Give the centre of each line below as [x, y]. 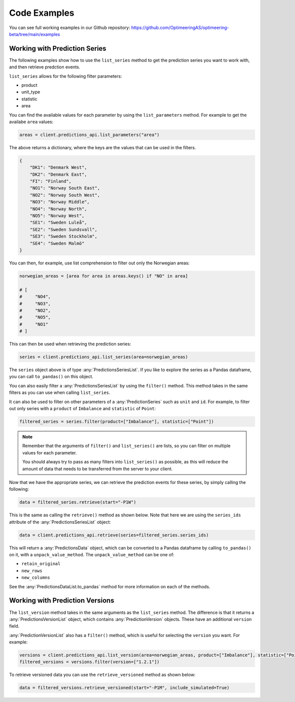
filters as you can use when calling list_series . [60, 393]
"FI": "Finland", [51, 181]
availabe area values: [31, 122]
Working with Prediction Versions [62, 601]
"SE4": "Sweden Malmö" [57, 243]
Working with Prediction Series [58, 48]
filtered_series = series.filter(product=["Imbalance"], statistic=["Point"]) [117, 421]
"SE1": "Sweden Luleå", [58, 223]
